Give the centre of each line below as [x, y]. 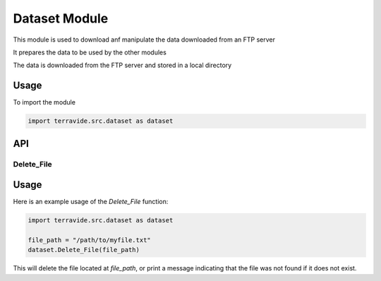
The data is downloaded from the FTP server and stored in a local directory [122, 65]
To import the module [44, 102]
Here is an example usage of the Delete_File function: [91, 202]
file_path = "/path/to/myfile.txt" [89, 240]
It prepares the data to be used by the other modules [90, 52]
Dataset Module [61, 18]
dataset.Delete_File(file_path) [84, 250]
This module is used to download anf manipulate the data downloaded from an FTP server [144, 40]
